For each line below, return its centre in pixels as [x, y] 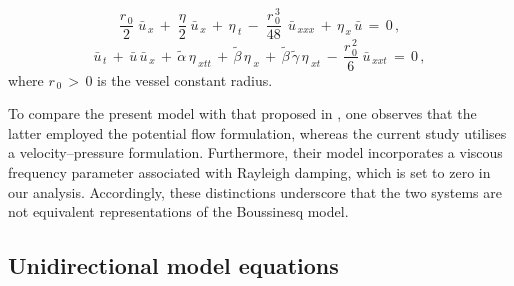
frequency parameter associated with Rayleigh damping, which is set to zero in [249, 171]
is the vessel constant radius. [185, 79]
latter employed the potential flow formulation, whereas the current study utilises [257, 132]
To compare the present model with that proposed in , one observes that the [242, 113]
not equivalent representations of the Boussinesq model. [178, 211]
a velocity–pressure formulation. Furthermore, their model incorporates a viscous [255, 152]
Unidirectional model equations [173, 265]
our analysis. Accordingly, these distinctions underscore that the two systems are [255, 191]
